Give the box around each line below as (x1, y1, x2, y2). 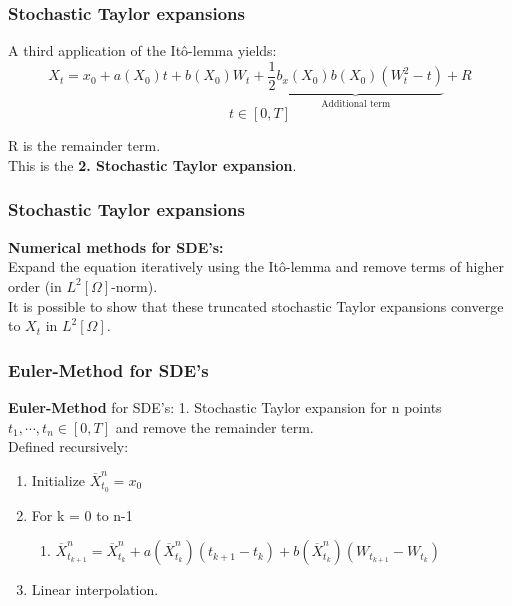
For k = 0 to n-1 (31, 504, 133, 525)
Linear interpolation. (31, 579, 159, 600)
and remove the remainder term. (115, 416, 314, 437)
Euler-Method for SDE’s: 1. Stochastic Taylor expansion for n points (8, 396, 442, 417)
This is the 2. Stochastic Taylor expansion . (8, 154, 297, 175)
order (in (8, 275, 62, 296)
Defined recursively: (8, 436, 129, 457)
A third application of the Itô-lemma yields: (8, 40, 277, 61)
